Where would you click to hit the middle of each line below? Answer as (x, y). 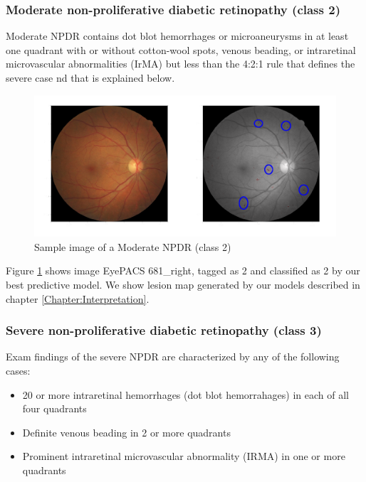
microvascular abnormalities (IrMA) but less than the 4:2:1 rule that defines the (181, 64)
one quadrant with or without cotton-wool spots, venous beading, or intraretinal (181, 49)
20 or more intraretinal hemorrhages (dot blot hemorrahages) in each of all (185, 394)
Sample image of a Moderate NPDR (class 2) (133, 246)
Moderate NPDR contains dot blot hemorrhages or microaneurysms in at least (177, 36)
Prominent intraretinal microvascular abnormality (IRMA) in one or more (184, 456)
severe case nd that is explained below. (90, 77)
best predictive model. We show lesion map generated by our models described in (183, 284)
